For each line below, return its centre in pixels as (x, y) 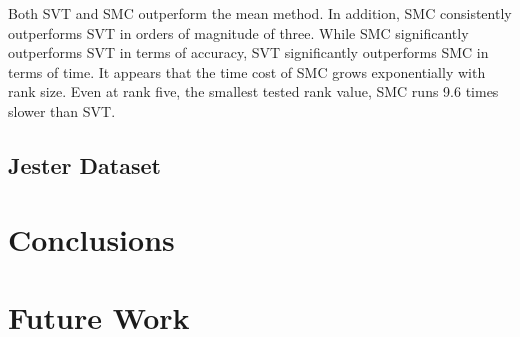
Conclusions (91, 238)
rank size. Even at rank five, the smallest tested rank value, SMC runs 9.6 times (253, 91)
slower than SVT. (62, 110)
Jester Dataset (84, 164)
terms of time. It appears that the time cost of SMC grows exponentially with (247, 71)
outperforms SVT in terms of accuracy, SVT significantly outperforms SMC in (248, 52)
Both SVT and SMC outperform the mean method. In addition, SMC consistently (260, 13)
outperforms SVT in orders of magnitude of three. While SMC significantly (238, 32)
